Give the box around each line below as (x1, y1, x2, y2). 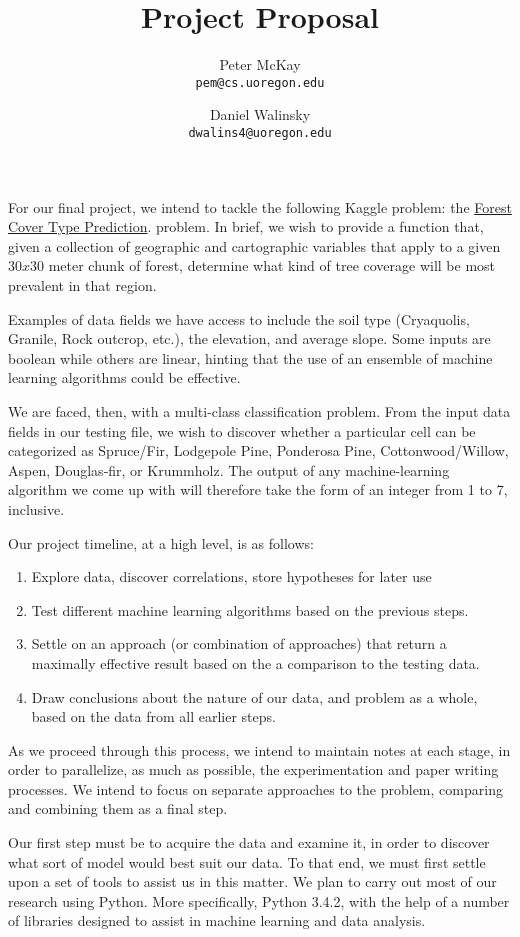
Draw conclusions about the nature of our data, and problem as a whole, (31, 686, 478, 707)
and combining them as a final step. (8, 798, 228, 819)
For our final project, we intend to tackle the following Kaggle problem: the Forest (8, 196, 512, 217)
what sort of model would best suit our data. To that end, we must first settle (8, 851, 486, 872)
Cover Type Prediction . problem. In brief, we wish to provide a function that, (8, 216, 484, 237)
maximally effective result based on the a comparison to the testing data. (31, 652, 480, 673)
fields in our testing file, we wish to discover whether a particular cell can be (8, 420, 476, 441)
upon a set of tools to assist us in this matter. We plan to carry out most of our (8, 871, 497, 892)
